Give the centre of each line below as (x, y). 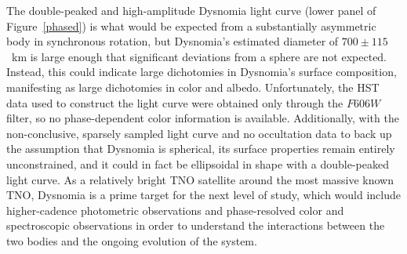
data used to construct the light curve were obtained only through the (175, 102)
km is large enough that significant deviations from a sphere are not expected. (199, 56)
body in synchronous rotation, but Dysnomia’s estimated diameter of (173, 41)
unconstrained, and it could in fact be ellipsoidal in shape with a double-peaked (198, 163)
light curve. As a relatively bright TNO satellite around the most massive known (200, 179)
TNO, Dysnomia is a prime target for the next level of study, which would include (203, 195)
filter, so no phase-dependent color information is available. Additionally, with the (203, 118)
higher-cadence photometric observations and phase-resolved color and (175, 210)
